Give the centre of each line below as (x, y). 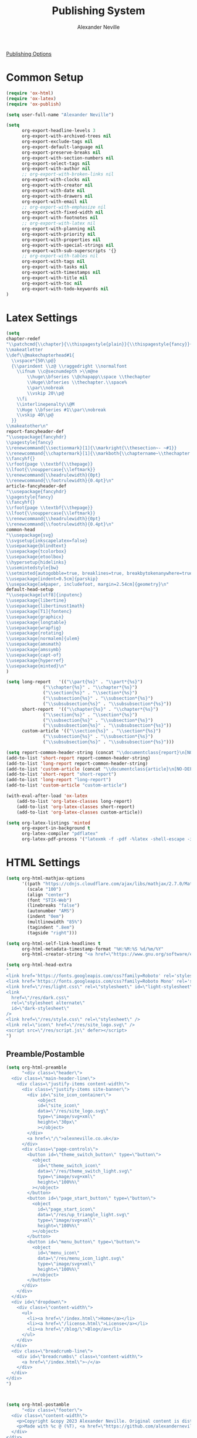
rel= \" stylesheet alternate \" (48, 1003)
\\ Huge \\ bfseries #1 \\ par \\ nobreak (62, 410)
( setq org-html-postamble (38, 1405)
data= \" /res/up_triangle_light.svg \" (84, 1215)
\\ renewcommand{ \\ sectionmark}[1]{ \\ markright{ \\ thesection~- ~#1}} (91, 448)
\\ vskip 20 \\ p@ (46, 393)
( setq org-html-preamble (36, 1068)
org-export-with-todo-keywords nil (65, 289)
